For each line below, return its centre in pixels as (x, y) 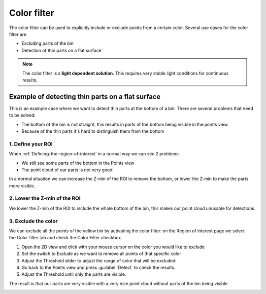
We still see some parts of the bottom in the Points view (78, 163)
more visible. (22, 185)
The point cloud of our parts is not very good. (68, 170)
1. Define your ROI (31, 144)
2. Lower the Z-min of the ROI (45, 198)
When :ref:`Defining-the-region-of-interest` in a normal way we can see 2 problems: (94, 154)
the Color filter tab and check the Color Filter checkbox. (66, 238)
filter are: (18, 34)
